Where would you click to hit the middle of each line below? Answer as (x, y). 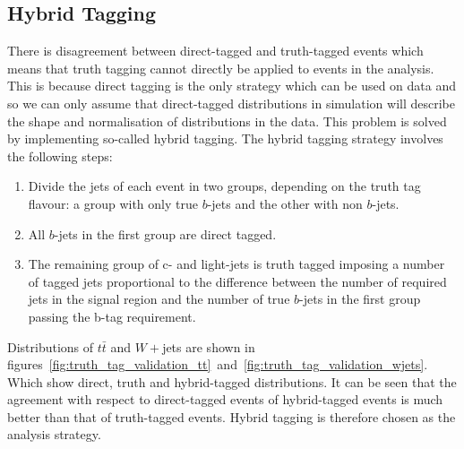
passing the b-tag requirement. (112, 316)
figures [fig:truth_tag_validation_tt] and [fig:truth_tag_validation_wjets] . (218, 364)
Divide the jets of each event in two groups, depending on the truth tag (224, 186)
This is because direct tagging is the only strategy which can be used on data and (232, 86)
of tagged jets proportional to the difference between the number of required (237, 281)
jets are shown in (209, 346)
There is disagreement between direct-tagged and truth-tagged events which (215, 51)
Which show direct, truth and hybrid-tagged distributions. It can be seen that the (232, 381)
